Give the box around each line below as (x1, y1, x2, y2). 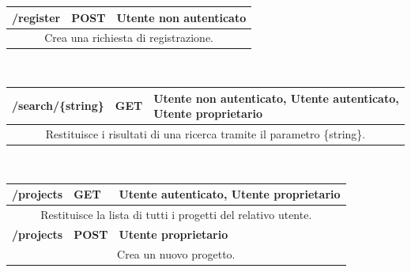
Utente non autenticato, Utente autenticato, (153, 89, 399, 106)
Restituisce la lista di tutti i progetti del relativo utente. (40, 206, 312, 222)
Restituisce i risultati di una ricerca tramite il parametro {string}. (45, 125, 366, 142)
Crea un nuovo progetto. (117, 245, 236, 262)
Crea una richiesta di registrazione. (44, 29, 214, 46)
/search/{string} (12, 97, 104, 114)
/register (12, 9, 61, 25)
